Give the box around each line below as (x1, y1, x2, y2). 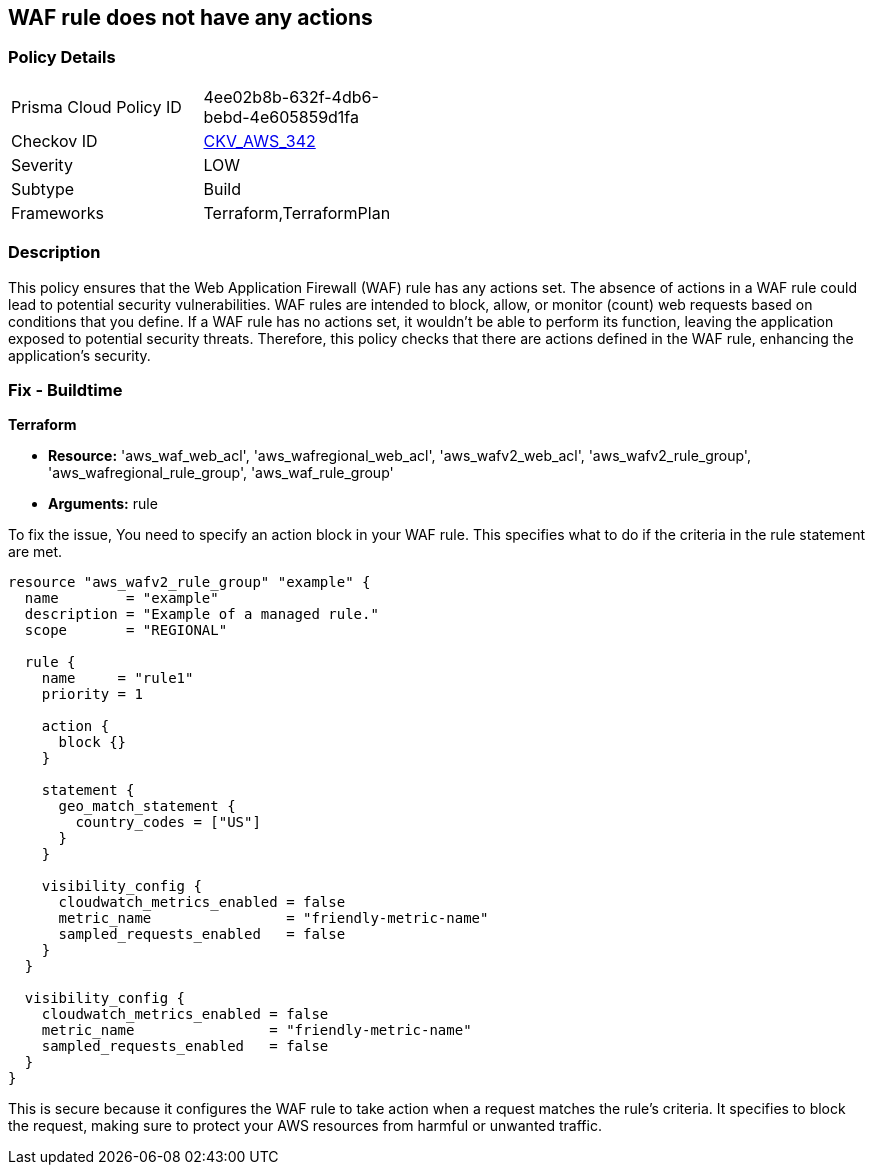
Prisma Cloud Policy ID (11, 96, 182, 117)
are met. (8, 543, 63, 561)
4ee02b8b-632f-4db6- (203, 86, 379, 107)
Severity (11, 154, 73, 175)
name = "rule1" (41, 670, 194, 687)
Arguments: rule (48, 495, 158, 513)
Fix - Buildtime (8, 379, 123, 400)
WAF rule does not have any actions (8, 5, 373, 30)
